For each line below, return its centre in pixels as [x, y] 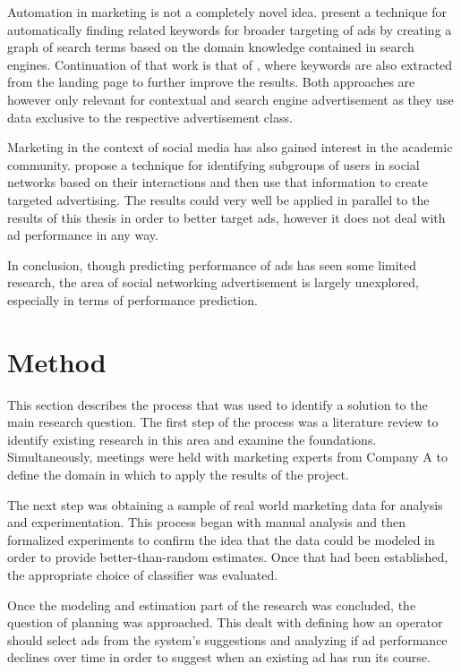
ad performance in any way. [83, 235]
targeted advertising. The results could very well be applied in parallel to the [218, 199]
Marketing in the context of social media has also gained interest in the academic [230, 147]
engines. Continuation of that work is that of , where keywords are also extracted [230, 64]
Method [57, 361]
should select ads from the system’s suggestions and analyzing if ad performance [227, 639]
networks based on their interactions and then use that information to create [218, 182]
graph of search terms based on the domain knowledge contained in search [211, 47]
